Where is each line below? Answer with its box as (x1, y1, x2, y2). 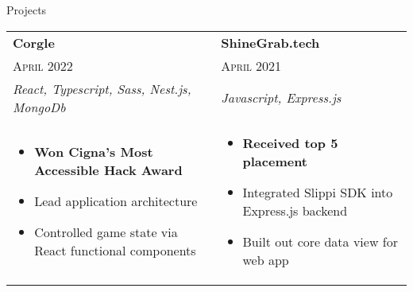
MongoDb (13, 97, 66, 116)
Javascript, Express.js (221, 88, 342, 107)
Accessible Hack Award (34, 161, 183, 180)
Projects (6, 2, 47, 18)
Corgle (13, 33, 55, 52)
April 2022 (13, 56, 73, 75)
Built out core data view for (242, 232, 398, 251)
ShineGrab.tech (221, 33, 320, 52)
